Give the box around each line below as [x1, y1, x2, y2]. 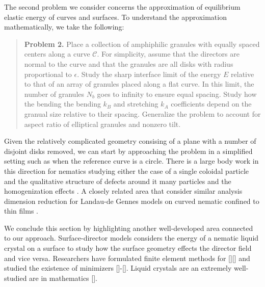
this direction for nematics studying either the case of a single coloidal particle [4, 165, 249, 176]
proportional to [24, 68, 72, 79]
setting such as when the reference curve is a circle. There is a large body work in [4, 155, 259, 166]
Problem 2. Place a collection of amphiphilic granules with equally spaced [24, 38, 260, 49]
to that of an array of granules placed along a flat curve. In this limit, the [24, 79, 254, 89]
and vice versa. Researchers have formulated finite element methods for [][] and [4, 252, 250, 263]
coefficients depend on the [171, 98, 252, 109]
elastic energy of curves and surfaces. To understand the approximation [4, 11, 227, 22]
